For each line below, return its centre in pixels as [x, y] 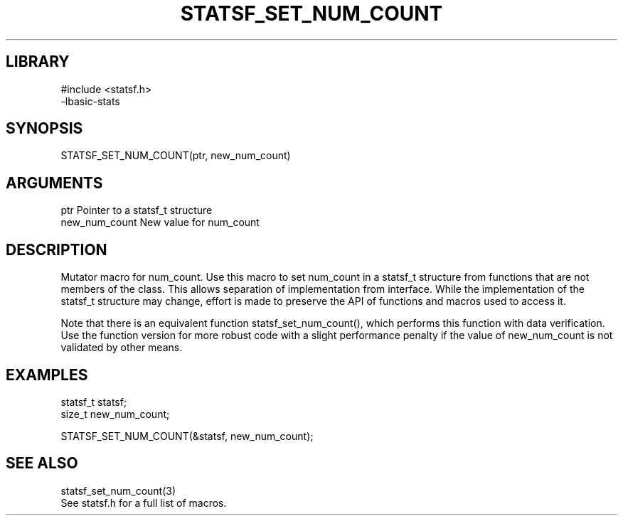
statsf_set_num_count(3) [118, 490]
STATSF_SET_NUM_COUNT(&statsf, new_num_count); [187, 436]
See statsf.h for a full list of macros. [144, 503]
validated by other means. [122, 348]
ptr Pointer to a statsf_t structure [137, 210]
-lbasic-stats [90, 101]
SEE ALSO [42, 463]
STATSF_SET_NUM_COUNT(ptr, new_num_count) [176, 156]
